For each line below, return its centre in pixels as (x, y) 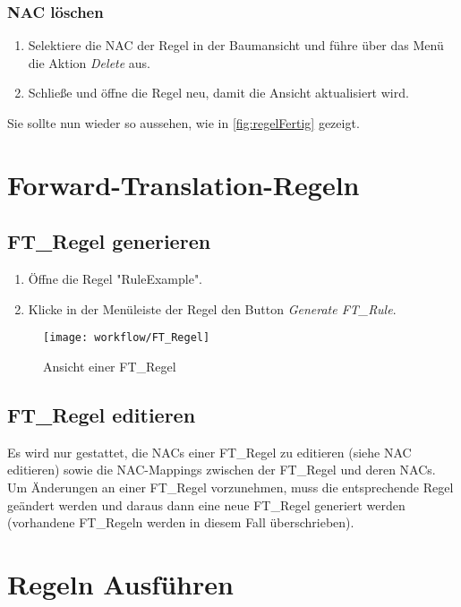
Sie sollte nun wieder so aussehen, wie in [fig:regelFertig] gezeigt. (184, 123)
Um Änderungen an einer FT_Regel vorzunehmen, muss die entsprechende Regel (230, 487)
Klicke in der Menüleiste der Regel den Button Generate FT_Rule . (212, 308)
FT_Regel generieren (109, 241)
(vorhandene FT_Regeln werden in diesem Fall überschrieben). (181, 522)
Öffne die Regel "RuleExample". (115, 279)
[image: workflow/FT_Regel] (127, 338)
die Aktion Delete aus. (90, 62)
